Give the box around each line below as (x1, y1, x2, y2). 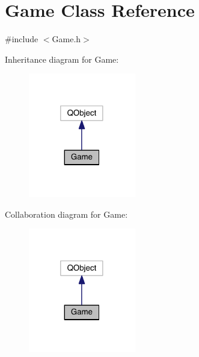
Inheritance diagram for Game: (5, 52, 119, 65)
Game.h (52, 33, 81, 45)
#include (5, 33, 38, 45)
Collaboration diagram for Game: (5, 207, 128, 220)
